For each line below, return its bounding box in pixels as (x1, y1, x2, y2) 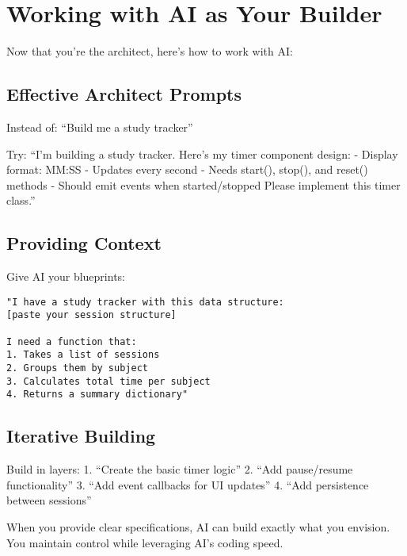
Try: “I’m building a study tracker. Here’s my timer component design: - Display (6, 145, 398, 162)
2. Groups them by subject (6, 362, 148, 374)
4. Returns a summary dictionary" (6, 389, 188, 401)
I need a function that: (6, 336, 137, 347)
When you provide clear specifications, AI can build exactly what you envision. (6, 518, 390, 535)
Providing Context (6, 231, 162, 255)
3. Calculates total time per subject (6, 375, 211, 387)
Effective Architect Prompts (6, 82, 242, 106)
